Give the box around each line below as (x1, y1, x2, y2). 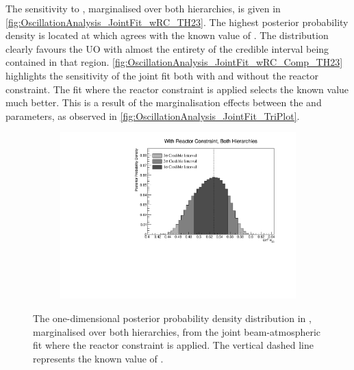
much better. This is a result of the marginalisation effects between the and (5, 95, 322, 110)
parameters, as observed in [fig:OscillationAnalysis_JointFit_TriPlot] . (5, 108, 300, 123)
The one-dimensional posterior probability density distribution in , (33, 311, 312, 325)
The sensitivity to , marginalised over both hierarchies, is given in (5, 1, 281, 15)
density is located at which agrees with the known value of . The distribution (5, 28, 329, 42)
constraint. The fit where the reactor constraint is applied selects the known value (5, 82, 349, 96)
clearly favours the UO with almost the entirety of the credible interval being (5, 41, 329, 56)
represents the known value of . (33, 351, 164, 365)
